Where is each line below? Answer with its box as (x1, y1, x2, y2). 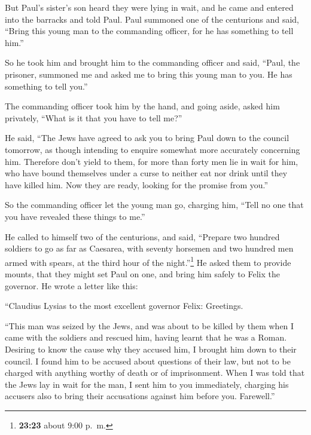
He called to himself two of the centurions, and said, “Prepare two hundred (5, 230, 280, 243)
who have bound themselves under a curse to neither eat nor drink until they (5, 167, 288, 179)
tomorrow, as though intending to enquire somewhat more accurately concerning (5, 143, 300, 155)
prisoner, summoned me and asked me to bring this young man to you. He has (5, 68, 292, 80)
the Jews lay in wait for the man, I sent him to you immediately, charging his (5, 378, 289, 390)
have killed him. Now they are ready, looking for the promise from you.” (5, 178, 269, 191)
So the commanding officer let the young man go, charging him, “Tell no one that (5, 198, 304, 211)
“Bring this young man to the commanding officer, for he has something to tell (5, 24, 294, 37)
